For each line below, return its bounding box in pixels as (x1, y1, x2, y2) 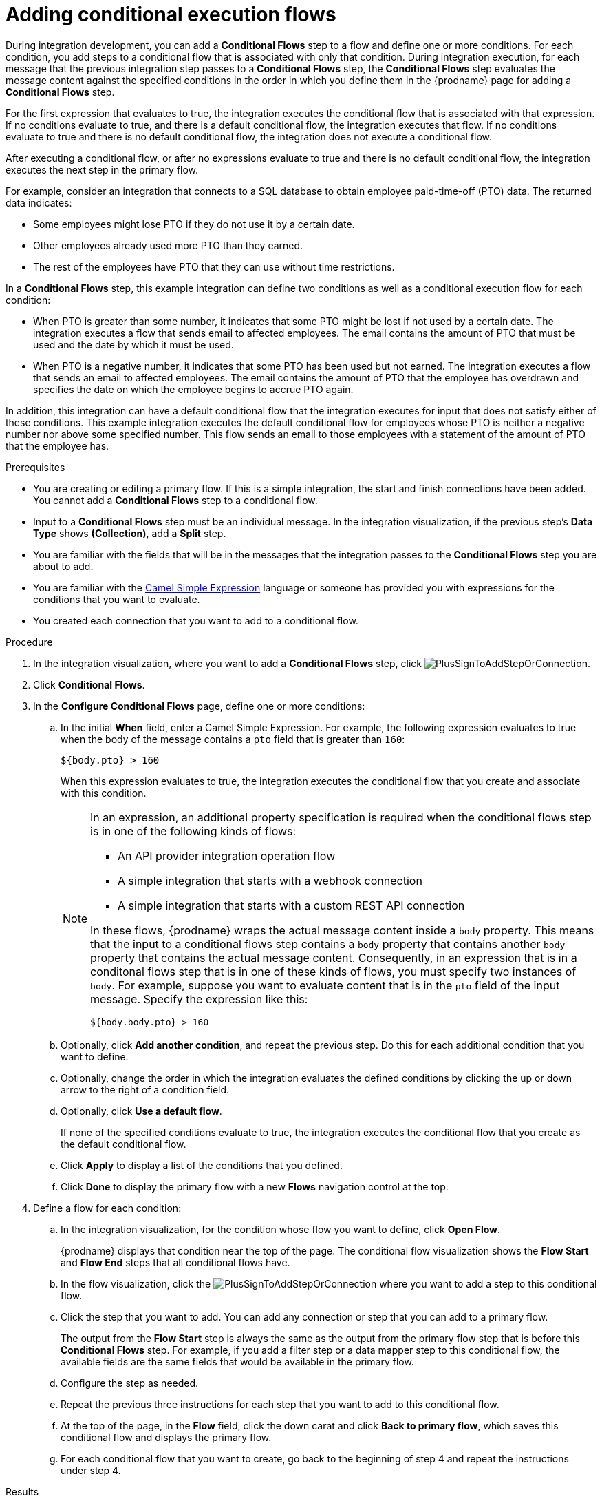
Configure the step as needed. (61, 1376, 199, 1389)
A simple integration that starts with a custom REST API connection (118, 898, 465, 912)
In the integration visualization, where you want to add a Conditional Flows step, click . (33, 657, 590, 669)
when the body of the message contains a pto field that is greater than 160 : (61, 733, 405, 745)
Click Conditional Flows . (33, 678, 145, 691)
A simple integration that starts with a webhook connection (118, 873, 422, 888)
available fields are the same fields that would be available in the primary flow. (61, 1355, 414, 1367)
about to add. (33, 560, 94, 572)
